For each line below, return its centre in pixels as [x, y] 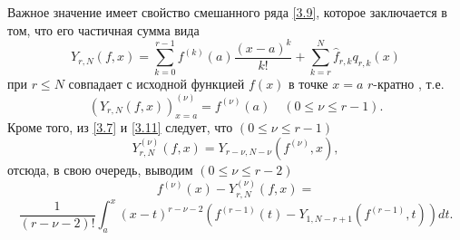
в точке [308, 84]
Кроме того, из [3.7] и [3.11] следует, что [120, 127]
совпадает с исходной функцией [157, 84]
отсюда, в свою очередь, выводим [100, 169]
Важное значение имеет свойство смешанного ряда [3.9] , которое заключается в [227, 12]
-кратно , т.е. [409, 84]
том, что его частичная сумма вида [103, 29]
